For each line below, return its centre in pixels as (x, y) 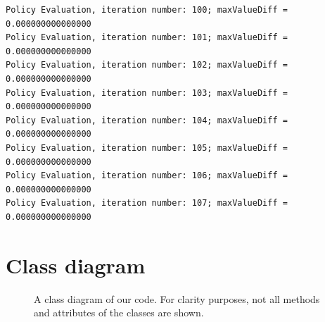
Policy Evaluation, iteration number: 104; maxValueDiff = (147, 120)
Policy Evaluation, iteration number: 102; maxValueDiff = (147, 65)
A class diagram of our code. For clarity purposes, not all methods (177, 298)
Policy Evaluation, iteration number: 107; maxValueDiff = (147, 203)
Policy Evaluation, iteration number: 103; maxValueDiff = (147, 93)
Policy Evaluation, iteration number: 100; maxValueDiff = (147, 10)
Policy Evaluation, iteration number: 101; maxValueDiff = (147, 38)
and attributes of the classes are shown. (119, 312)
